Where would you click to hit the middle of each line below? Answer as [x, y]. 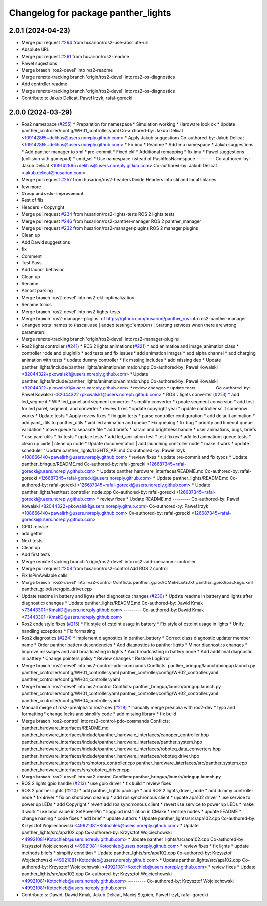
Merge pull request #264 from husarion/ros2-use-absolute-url [85, 43]
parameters [33, 332]
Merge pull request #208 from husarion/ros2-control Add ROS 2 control [94, 569]
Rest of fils [32, 200]
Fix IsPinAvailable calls [44, 575]
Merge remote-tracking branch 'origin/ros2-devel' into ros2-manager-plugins [100, 339]
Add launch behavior [43, 270]
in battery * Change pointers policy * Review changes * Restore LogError [96, 659]
